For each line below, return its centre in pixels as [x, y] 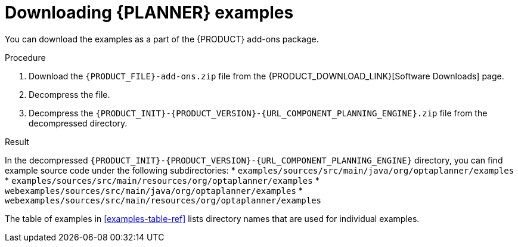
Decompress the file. [69, 94]
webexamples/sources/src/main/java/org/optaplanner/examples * [154, 190]
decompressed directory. [78, 123]
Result [17, 141]
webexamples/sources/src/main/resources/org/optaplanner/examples [163, 200]
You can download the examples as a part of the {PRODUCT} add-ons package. [162, 39]
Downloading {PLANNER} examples [149, 13]
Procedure [25, 57]
